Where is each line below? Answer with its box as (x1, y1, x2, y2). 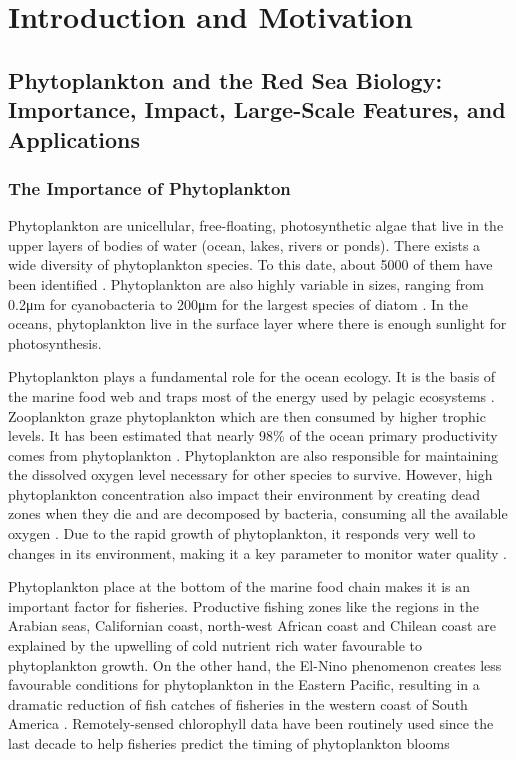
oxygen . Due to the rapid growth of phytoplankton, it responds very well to (8, 523, 476, 544)
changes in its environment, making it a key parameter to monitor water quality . (8, 542, 507, 563)
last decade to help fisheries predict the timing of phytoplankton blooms (8, 733, 450, 753)
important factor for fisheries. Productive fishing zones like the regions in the (8, 595, 480, 616)
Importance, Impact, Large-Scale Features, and (8, 94, 506, 125)
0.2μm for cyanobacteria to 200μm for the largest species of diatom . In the (8, 293, 468, 314)
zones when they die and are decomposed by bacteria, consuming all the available (8, 503, 508, 524)
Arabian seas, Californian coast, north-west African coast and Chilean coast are (8, 615, 496, 636)
